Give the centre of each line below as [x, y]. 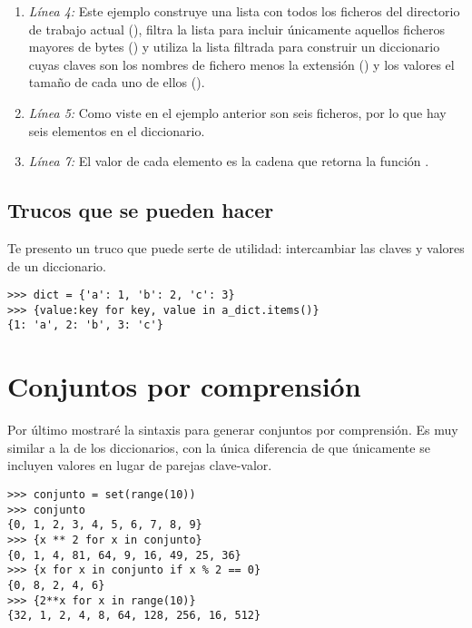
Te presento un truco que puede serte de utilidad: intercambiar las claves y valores [236, 247]
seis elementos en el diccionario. [117, 130]
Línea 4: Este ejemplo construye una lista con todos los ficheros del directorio [244, 11]
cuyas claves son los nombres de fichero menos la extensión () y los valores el [241, 64]
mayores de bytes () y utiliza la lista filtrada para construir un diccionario [234, 47]
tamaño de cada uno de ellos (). [117, 82]
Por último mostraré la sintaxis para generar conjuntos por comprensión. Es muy [233, 430]
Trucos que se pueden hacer [141, 210]
